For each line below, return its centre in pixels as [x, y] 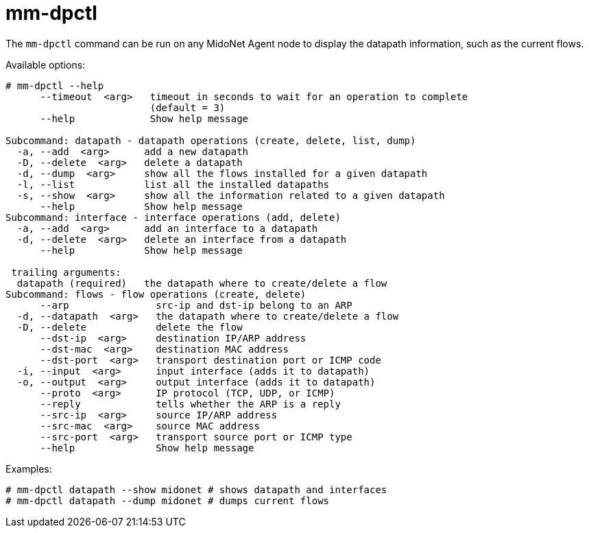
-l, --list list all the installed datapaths [173, 184]
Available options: [46, 64]
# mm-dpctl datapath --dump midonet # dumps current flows [168, 500]
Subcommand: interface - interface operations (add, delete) [173, 217]
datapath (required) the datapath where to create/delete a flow [202, 283]
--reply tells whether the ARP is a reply [190, 404]
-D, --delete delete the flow [130, 327]
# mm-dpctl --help [55, 85]
